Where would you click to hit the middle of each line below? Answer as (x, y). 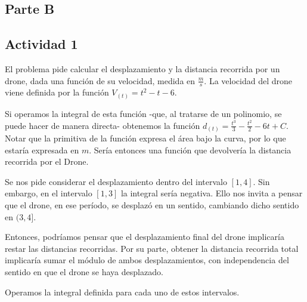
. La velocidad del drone (248, 80)
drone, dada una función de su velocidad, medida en (100, 80)
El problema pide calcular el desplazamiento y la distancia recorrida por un (142, 68)
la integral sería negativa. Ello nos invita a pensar (212, 193)
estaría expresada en (42, 150)
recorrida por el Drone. (47, 161)
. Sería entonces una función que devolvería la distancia (190, 150)
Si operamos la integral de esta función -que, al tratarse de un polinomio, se (143, 113)
